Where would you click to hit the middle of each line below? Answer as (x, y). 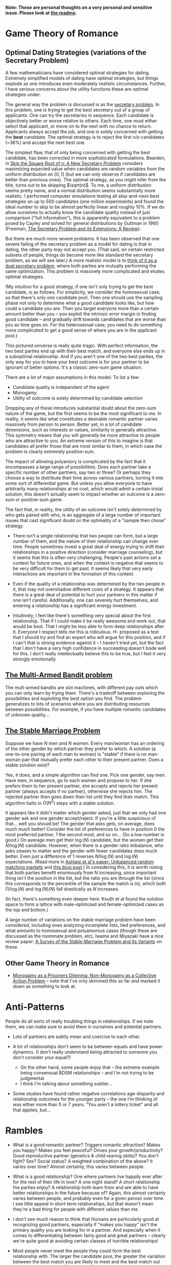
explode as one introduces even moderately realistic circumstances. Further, (86, 84)
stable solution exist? (27, 765)
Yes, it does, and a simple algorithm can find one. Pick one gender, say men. (86, 775)
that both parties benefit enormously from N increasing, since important (81, 873)
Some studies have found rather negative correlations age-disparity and (89, 1094)
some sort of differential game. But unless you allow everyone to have (79, 483)
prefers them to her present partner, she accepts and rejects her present (82, 785)
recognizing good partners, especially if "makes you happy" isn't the (85, 1225)
